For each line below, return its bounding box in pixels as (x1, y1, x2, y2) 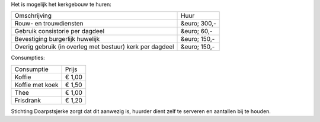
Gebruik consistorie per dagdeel (14, 27, 105, 36)
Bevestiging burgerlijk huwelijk (14, 35, 100, 43)
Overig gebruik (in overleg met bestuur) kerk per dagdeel (14, 43, 174, 51)
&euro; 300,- (181, 20, 216, 28)
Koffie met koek (14, 81, 59, 89)
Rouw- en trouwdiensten (14, 20, 84, 28)
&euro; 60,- (181, 27, 213, 36)
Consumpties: (11, 54, 45, 62)
